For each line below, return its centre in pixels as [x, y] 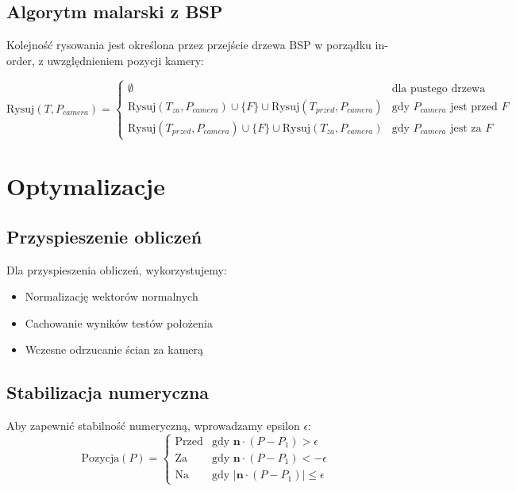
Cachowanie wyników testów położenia [119, 322]
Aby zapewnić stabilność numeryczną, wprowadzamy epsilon [153, 426]
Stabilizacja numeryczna [108, 392]
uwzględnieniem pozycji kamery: [126, 60]
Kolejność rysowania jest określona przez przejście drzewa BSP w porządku [189, 45]
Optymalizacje [86, 186]
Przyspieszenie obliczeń [104, 236]
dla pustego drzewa [439, 88]
